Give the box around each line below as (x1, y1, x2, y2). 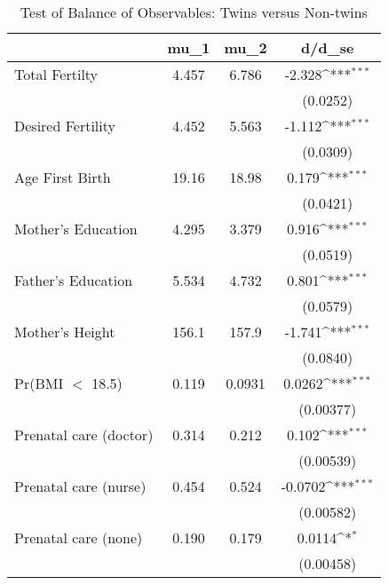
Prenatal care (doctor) (14, 424, 154, 445)
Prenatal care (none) (14, 527, 143, 548)
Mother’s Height (14, 321, 115, 342)
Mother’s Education (14, 218, 138, 239)
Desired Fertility (14, 115, 115, 136)
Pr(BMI (14, 373, 64, 393)
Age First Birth (14, 167, 111, 187)
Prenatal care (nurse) (14, 476, 146, 496)
